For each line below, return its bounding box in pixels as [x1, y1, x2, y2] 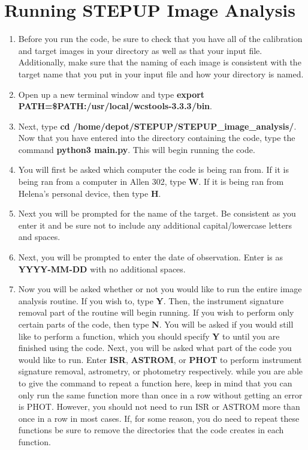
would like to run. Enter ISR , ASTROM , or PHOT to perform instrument [18, 353, 302, 365]
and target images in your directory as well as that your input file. [18, 44, 262, 56]
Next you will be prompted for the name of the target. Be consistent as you [18, 207, 296, 220]
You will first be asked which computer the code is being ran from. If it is [18, 163, 289, 176]
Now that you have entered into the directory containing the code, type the [18, 131, 295, 144]
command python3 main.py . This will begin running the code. [18, 143, 255, 155]
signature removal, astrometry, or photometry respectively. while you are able [18, 365, 303, 377]
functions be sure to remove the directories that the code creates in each [18, 424, 284, 436]
